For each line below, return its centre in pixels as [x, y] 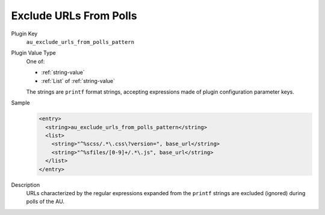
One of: [36, 61]
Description [26, 185]
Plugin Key [24, 34]
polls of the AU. [45, 202]
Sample [20, 103]
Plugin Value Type [34, 53]
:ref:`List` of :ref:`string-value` [78, 80]
